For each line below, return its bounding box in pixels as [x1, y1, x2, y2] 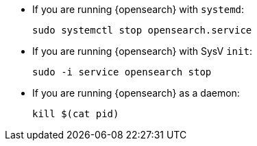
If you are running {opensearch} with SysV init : [32, 45, 252, 57]
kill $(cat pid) [32, 108, 119, 119]
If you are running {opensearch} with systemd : [32, 3, 245, 15]
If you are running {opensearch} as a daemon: [32, 87, 240, 99]
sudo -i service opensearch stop [32, 66, 212, 77]
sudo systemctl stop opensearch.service [32, 25, 252, 36]
